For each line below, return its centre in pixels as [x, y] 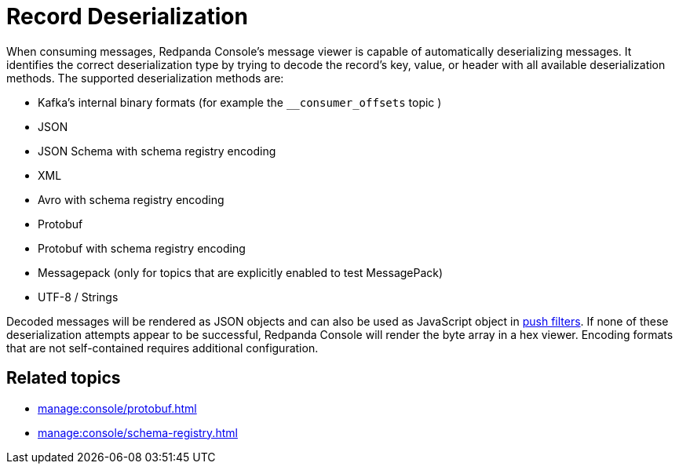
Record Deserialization [127, 16]
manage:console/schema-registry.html [138, 432]
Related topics [64, 378]
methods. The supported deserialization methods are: [145, 78]
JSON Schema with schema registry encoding [157, 151]
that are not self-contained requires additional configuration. [162, 348]
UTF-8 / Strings [78, 297]
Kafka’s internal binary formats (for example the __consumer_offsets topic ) [240, 102]
